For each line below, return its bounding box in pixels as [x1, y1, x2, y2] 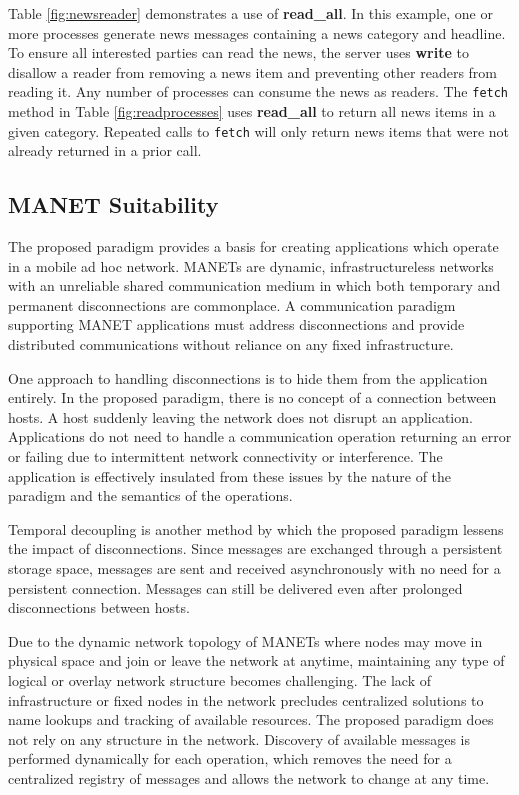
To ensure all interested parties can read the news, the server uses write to [8, 42, 469, 63]
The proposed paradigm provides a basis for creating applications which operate [8, 236, 499, 257]
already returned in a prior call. [8, 140, 202, 161]
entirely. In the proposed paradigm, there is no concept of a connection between [8, 387, 497, 408]
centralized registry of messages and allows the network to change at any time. [8, 767, 490, 788]
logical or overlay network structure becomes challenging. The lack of [8, 669, 432, 690]
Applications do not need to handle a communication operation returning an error [8, 426, 512, 447]
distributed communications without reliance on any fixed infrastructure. [8, 334, 454, 355]
